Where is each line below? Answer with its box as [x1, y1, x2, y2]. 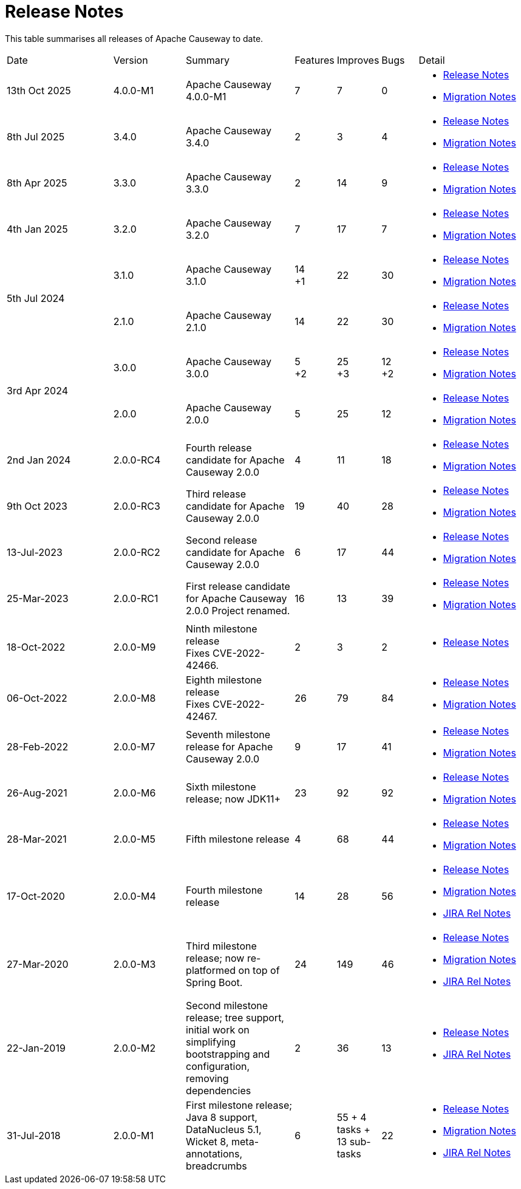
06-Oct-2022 [7, 691, 67, 704]
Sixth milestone [186, 780, 256, 793]
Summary [186, 53, 230, 66]
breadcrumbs [186, 1159, 247, 1172]
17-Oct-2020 [7, 889, 65, 902]
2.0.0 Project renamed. [186, 604, 290, 617]
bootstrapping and [186, 1047, 270, 1060]
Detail [418, 53, 445, 66]
